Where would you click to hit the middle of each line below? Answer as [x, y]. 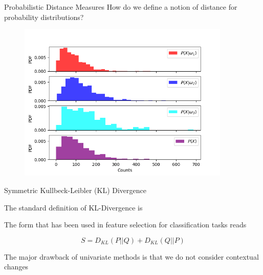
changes [16, 267]
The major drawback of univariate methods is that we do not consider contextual [131, 256]
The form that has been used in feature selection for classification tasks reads [125, 225]
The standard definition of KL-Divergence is [73, 207]
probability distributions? [44, 17]
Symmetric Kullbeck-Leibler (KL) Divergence [75, 190]
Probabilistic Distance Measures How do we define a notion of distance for [121, 7]
